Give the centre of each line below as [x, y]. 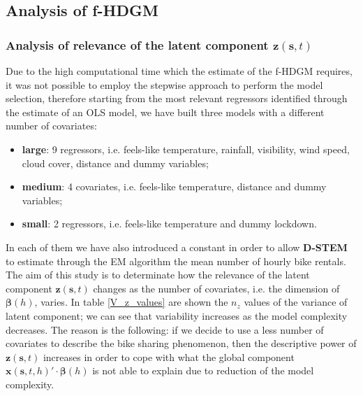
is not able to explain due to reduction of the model [203, 370]
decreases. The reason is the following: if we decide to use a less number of [165, 329]
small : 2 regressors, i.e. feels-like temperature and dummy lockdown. [169, 224]
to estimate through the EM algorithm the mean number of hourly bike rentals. [176, 261]
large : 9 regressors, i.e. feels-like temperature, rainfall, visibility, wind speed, [186, 149]
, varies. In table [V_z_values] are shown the [131, 302]
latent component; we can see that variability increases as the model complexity [177, 315]
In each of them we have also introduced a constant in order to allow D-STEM [177, 247]
